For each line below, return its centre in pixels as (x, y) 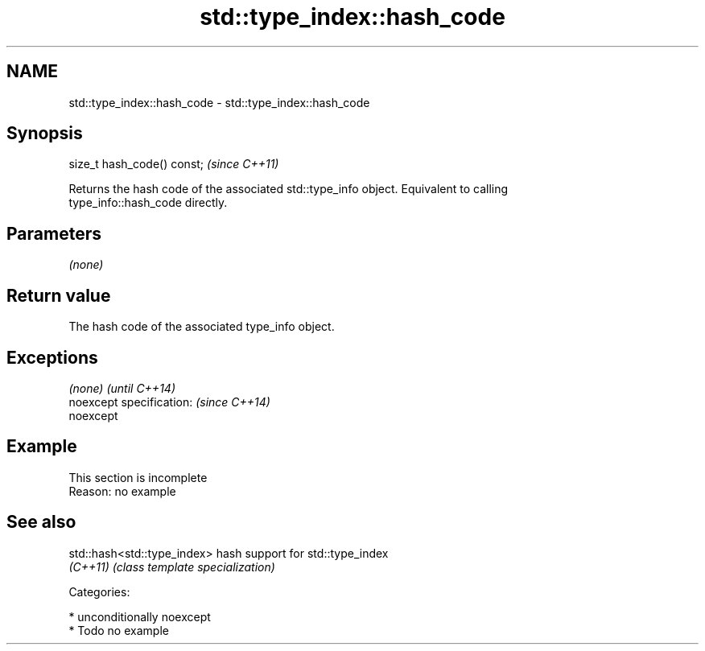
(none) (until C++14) (122, 388)
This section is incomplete (138, 477)
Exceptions (52, 357)
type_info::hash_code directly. (148, 203)
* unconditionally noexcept (140, 616)
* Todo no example (119, 630)
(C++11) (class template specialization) (172, 567)
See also (41, 522)
